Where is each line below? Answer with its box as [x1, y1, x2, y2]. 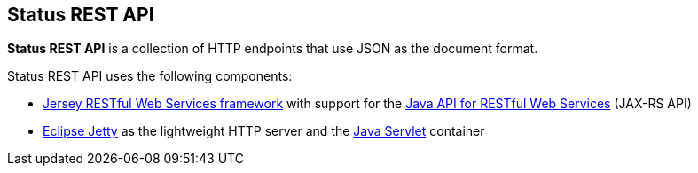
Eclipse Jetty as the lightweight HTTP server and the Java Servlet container [43, 123, 485, 139]
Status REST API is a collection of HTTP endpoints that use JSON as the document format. [7, 41, 538, 57]
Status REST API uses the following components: [7, 68, 293, 84]
